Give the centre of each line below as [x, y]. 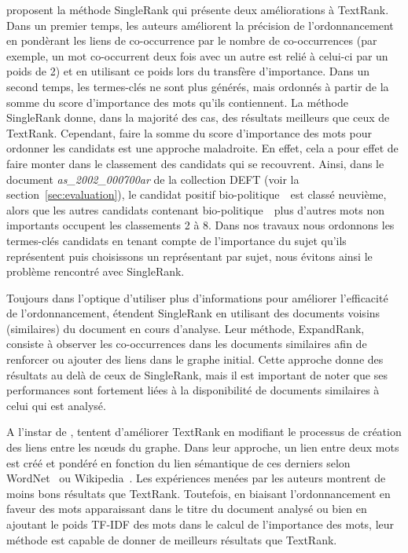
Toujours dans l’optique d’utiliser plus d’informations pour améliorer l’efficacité [197, 297]
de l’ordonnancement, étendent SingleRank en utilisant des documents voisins [193, 313]
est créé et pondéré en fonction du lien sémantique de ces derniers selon [178, 462]
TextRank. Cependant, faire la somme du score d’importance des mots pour [189, 132]
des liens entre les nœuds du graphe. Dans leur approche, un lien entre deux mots [203, 447]
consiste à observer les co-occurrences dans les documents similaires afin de [187, 344]
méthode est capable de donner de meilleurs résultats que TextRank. [172, 539]
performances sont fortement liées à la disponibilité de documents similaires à [193, 390]
